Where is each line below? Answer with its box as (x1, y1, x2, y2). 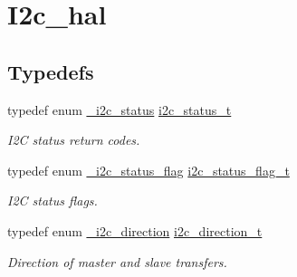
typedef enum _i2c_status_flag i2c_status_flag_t (7, 160, 290, 179)
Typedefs (7, 57, 94, 85)
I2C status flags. (7, 191, 98, 210)
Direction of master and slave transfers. (7, 252, 227, 271)
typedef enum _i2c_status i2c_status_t (7, 100, 232, 119)
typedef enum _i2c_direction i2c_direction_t (7, 221, 263, 240)
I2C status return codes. (7, 130, 140, 149)
